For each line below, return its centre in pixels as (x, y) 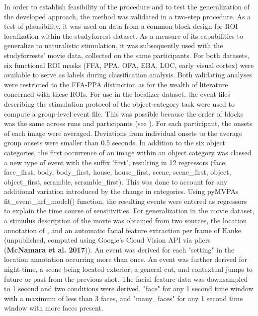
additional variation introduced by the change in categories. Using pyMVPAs (121, 191)
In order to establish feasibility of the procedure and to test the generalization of (127, 6)
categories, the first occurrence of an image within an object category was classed (128, 152)
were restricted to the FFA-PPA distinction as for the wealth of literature (116, 84)
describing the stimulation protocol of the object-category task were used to (120, 103)
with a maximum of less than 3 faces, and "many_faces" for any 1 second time (124, 298)
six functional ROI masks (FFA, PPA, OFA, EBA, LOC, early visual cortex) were (129, 65)
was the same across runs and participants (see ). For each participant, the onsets (128, 123)
